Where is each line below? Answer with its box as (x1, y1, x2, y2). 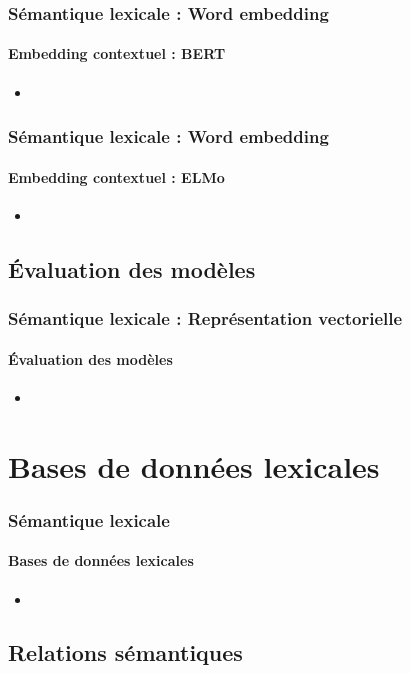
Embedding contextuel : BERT (8, 43, 226, 64)
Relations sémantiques (8, 637, 243, 668)
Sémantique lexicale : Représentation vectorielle (8, 306, 403, 331)
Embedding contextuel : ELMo (8, 166, 225, 187)
